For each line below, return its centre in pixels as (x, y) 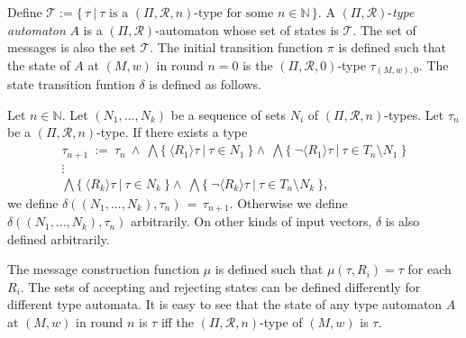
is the (258, 64)
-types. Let (414, 114)
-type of (281, 322)
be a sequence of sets (228, 114)
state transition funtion (71, 84)
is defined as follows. (206, 84)
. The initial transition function (237, 47)
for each (429, 269)
